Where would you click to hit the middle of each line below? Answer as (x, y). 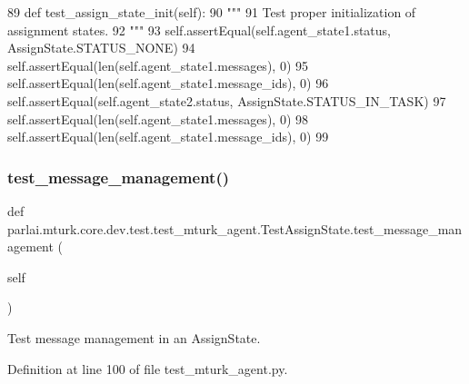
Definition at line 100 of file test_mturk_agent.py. (148, 368)
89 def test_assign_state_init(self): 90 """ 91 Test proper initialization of (212, 12)
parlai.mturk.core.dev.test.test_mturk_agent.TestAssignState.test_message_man (235, 228)
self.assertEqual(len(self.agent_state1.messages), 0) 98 (158, 118)
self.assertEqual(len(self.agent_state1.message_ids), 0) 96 (168, 83)
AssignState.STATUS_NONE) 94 (101, 48)
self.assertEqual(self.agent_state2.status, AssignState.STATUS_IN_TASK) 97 (227, 100)
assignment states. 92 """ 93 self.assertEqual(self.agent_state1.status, (199, 30)
